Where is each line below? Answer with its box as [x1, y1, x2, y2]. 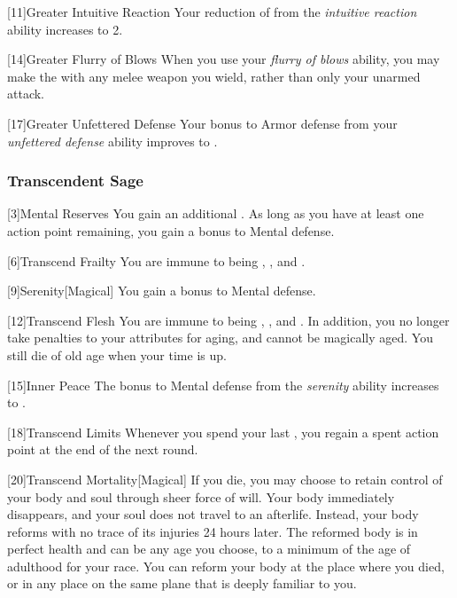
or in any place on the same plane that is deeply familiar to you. [7, 574, 357, 593]
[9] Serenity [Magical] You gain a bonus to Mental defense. [7, 281, 316, 300]
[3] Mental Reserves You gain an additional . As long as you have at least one [7, 204, 424, 223]
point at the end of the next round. [7, 440, 198, 459]
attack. [7, 84, 44, 103]
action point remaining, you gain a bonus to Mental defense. [7, 221, 335, 240]
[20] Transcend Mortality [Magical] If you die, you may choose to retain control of [7, 469, 443, 488]
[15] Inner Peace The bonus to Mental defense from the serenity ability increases [7, 375, 439, 394]
